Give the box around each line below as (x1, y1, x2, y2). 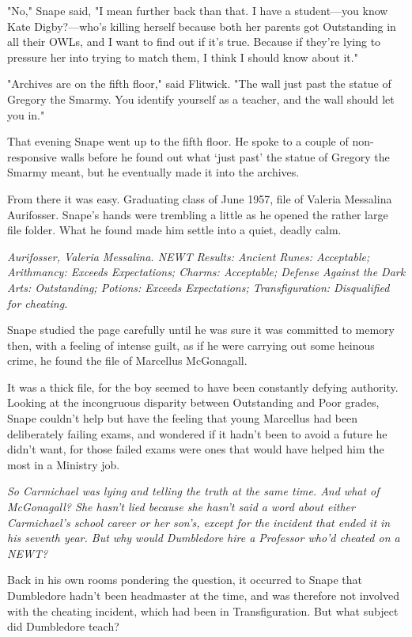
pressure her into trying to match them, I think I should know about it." (7, 48, 358, 65)
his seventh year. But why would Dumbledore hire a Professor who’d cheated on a (7, 529, 400, 546)
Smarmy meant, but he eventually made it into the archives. (7, 164, 300, 180)
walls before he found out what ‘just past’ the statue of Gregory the (60, 148, 390, 165)
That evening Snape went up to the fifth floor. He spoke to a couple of (7, 133, 349, 150)
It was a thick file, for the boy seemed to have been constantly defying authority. (7, 378, 399, 395)
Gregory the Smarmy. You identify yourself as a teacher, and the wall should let (7, 90, 395, 107)
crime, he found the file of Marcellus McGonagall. (7, 352, 248, 369)
